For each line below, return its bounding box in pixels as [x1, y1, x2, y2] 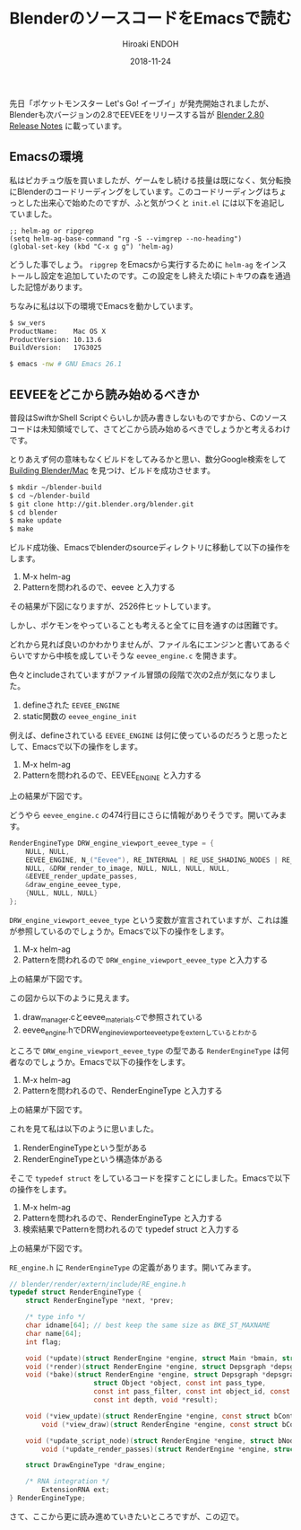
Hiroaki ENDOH [122, 38, 179, 49]
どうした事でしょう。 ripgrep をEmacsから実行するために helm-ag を [9, 259, 264, 269]
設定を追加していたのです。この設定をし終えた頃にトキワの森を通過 [39, 270, 291, 281]
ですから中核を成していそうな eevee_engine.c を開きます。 [24, 650, 242, 661]
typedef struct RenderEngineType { [9, 1288, 142, 1297]
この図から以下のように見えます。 [9, 992, 134, 1003]
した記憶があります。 [9, 281, 88, 292]
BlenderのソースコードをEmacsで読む [9, 8, 292, 29]
